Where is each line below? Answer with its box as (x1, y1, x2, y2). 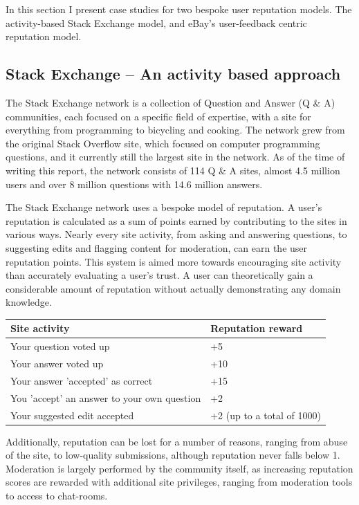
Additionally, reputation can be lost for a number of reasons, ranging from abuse (6, 434, 348, 448)
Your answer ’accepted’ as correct (10, 373, 153, 387)
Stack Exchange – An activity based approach (6, 63, 341, 84)
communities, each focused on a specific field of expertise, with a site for (6, 109, 311, 123)
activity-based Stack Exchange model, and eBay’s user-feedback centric (6, 15, 307, 30)
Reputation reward (210, 321, 303, 336)
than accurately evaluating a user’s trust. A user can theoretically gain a (6, 268, 313, 282)
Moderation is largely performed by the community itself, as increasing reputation (6, 461, 353, 475)
